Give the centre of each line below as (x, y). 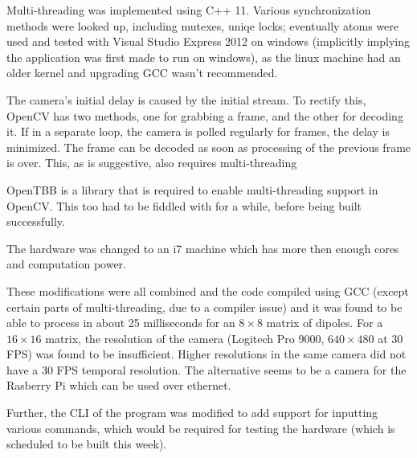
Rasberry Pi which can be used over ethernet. (119, 385)
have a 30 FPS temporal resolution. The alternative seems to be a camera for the (206, 369)
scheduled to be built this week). (87, 444)
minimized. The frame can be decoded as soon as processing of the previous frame (209, 147)
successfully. (36, 221)
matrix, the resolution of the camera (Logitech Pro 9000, (185, 338)
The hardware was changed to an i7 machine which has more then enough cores (203, 248)
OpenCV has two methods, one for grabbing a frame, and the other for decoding (205, 115)
